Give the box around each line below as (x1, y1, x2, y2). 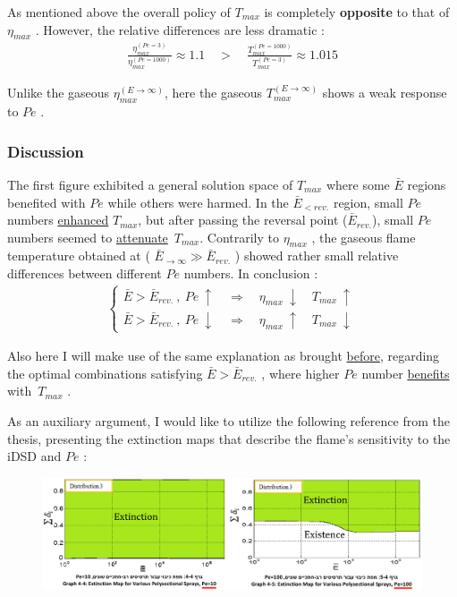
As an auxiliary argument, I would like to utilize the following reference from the (7, 412, 450, 431)
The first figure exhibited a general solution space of (7, 175, 293, 193)
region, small (333, 192, 403, 211)
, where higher (261, 363, 340, 382)
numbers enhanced (7, 210, 109, 229)
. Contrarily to (199, 227, 279, 246)
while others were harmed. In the (107, 192, 289, 211)
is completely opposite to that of (264, 3, 450, 21)
